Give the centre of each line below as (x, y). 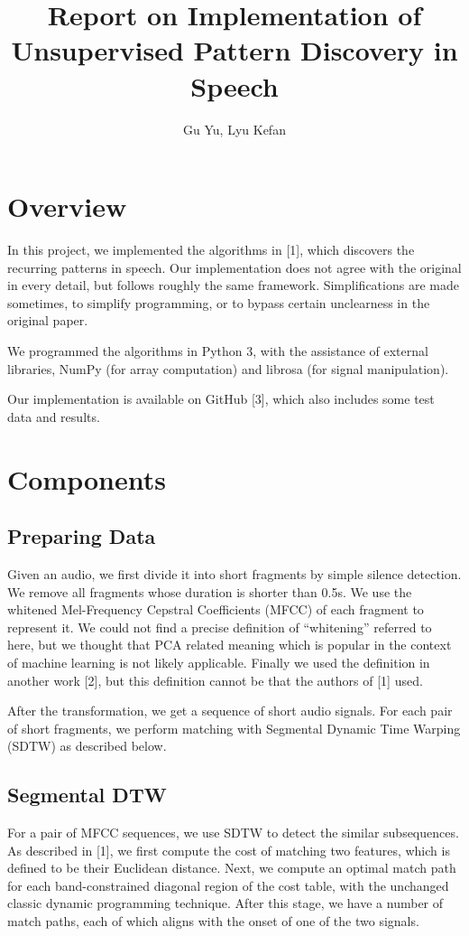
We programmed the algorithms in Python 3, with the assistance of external (218, 351)
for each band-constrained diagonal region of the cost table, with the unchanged (228, 885)
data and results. (54, 416)
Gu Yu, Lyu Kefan (234, 129)
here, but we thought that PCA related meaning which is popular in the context (230, 645)
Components (87, 478)
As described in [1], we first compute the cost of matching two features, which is (229, 850)
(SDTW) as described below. (87, 746)
